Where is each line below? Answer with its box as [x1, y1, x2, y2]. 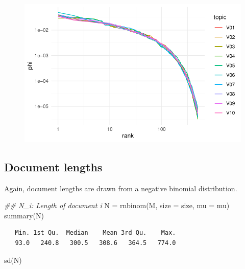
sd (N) [4, 254, 22, 265]
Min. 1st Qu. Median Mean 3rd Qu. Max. [15, 229, 176, 237]
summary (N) [4, 210, 44, 220]
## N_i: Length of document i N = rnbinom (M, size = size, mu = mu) [4, 200, 230, 211]
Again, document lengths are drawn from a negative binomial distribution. [4, 183, 237, 193]
